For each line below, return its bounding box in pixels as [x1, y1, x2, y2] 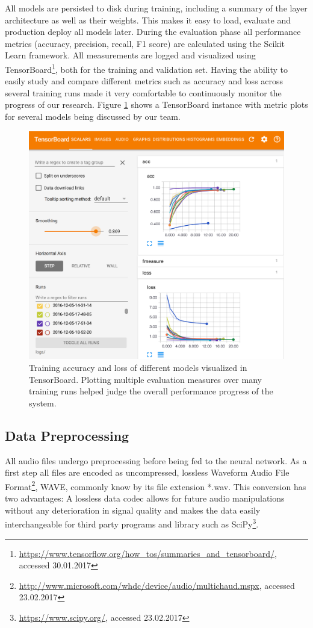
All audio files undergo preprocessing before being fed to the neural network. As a [5, 454, 307, 467]
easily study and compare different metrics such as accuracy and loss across [5, 75, 284, 87]
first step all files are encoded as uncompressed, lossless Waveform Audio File [5, 466, 290, 479]
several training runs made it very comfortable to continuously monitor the [5, 86, 282, 99]
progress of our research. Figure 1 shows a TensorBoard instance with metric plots [5, 98, 308, 111]
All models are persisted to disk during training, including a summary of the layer [5, 2, 308, 14]
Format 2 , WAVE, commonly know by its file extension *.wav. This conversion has [5, 478, 306, 493]
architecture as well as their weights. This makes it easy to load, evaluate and [5, 13, 291, 26]
